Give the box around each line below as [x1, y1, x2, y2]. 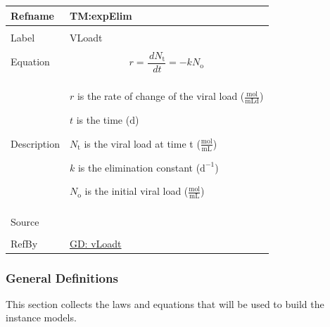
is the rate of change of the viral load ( [77, 89, 245, 103]
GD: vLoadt [69, 236, 122, 250]
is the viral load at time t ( [84, 136, 201, 150]
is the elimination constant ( [77, 160, 201, 174]
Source [11, 214, 39, 229]
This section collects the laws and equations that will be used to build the [6, 296, 324, 311]
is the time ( [76, 113, 130, 127]
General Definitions [6, 269, 118, 286]
